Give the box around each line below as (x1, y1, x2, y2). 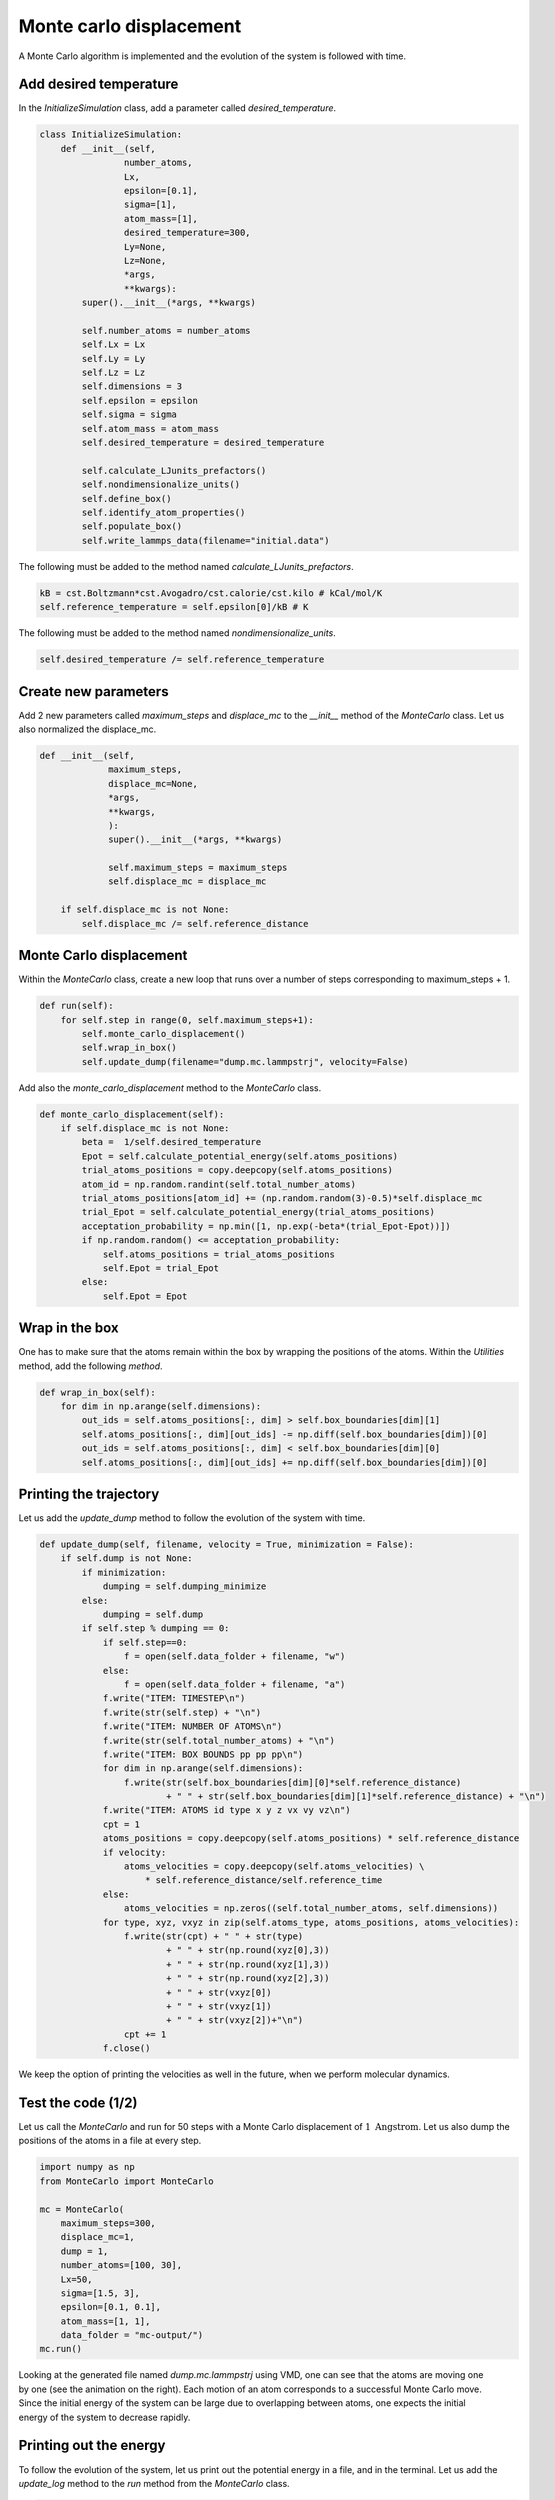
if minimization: (81, 1566, 167, 1578)
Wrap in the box (18, 1320, 119, 1337)
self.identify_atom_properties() (81, 506, 246, 518)
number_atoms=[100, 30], (60, 2260, 183, 2271)
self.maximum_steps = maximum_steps (108, 862, 288, 874)
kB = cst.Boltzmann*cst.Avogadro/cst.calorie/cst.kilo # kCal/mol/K (39, 587, 383, 599)
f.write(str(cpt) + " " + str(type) (123, 1931, 304, 1942)
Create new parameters (18, 683, 169, 700)
